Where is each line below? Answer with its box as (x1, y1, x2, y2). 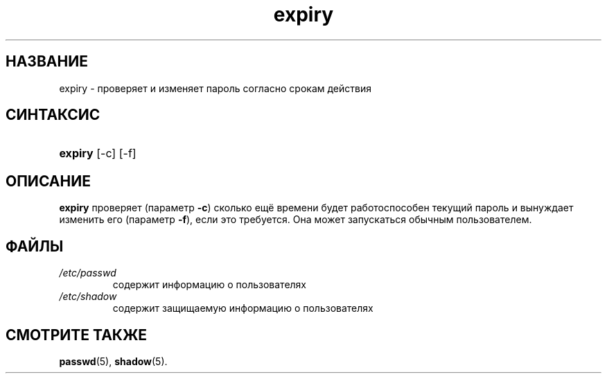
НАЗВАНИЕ (6, 53, 88, 71)
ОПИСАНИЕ (6, 172, 91, 190)
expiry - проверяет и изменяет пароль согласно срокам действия (59, 82, 371, 94)
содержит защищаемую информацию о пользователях (112, 302, 373, 315)
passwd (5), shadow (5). (59, 355, 168, 367)
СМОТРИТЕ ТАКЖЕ (6, 326, 148, 344)
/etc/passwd (59, 267, 116, 279)
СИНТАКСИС (6, 106, 100, 124)
